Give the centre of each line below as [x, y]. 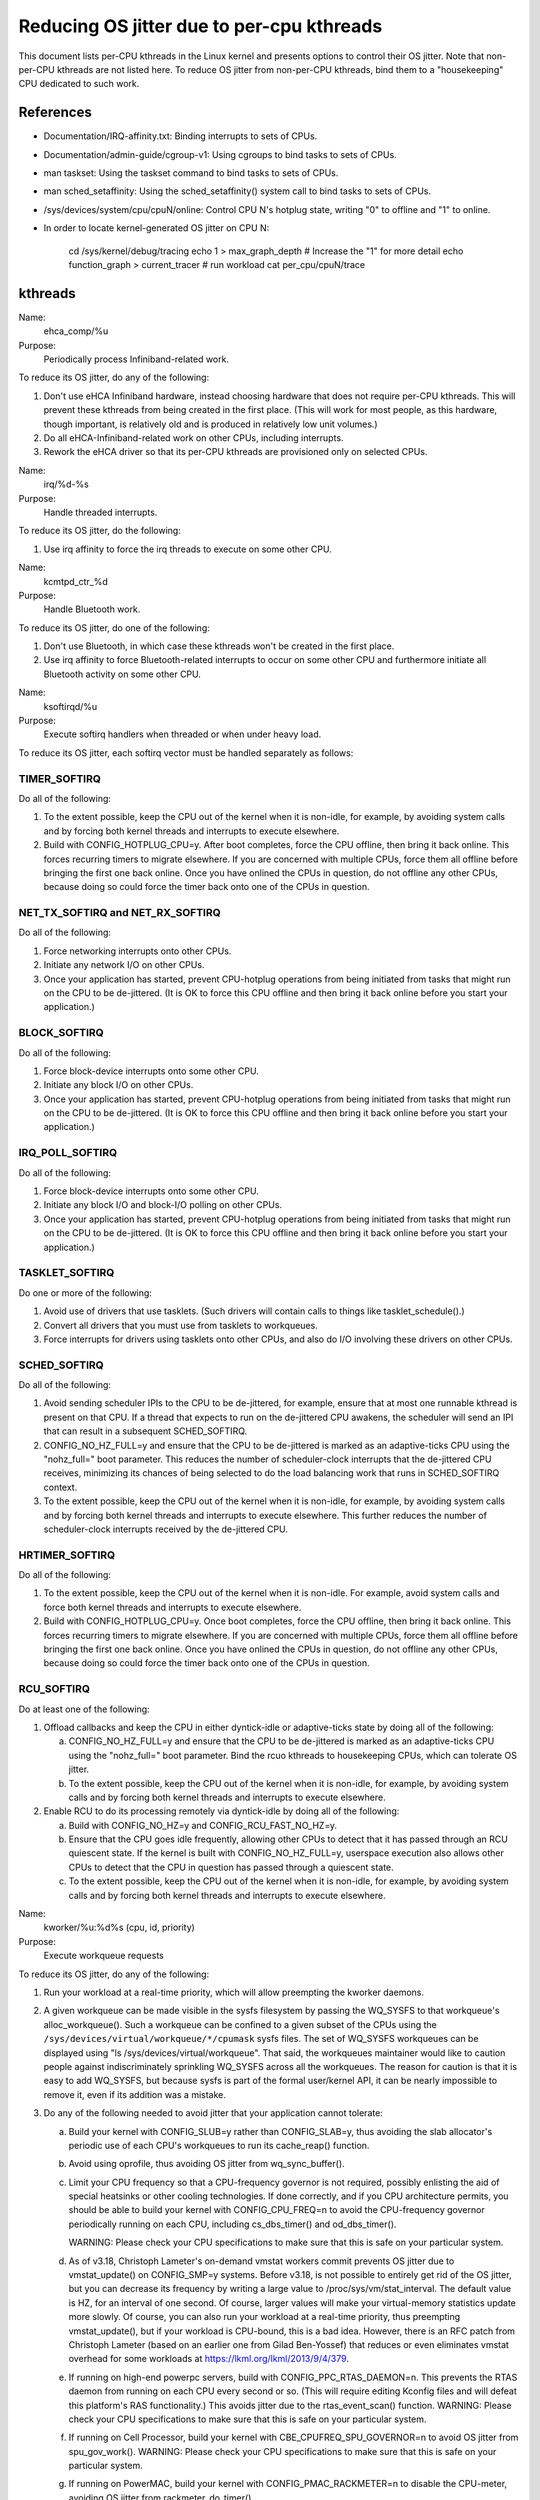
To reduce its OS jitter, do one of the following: [114, 627]
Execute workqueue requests [104, 1956]
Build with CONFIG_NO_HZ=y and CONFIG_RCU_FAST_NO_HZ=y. [203, 1825]
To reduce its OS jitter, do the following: [100, 531]
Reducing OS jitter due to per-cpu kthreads [200, 26]
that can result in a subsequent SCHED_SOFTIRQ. [145, 1431]
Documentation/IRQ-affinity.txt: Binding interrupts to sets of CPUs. [180, 136]
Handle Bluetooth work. [92, 609]
